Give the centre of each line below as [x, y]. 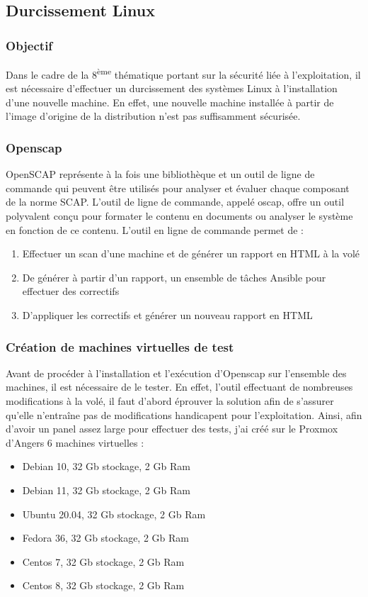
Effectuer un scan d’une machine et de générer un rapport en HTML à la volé [191, 253]
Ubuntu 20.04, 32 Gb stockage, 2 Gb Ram [114, 514]
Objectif [29, 45]
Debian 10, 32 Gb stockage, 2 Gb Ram [106, 466]
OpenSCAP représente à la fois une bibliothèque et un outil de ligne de [160, 174]
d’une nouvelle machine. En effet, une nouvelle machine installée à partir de [170, 102]
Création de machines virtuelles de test [120, 346]
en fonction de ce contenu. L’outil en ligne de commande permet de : [155, 229]
